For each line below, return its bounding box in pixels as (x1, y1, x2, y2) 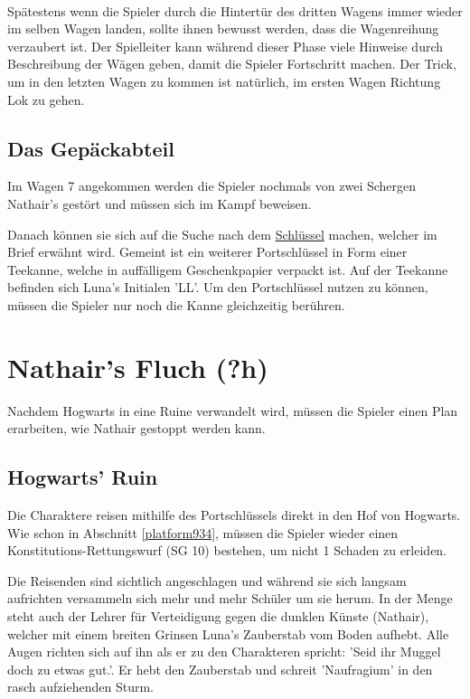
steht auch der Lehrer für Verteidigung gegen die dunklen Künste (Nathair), (7, 607, 429, 625)
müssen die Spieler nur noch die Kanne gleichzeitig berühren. (7, 295, 345, 314)
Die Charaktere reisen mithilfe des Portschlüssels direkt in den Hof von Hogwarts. (7, 505, 461, 524)
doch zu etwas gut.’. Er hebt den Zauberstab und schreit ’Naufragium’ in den (7, 659, 433, 678)
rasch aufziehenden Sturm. (7, 677, 154, 696)
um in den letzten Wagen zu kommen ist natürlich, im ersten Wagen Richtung (7, 71, 441, 90)
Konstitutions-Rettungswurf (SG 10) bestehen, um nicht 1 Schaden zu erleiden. (7, 541, 447, 560)
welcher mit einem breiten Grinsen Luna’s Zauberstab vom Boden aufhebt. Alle (7, 624, 449, 643)
